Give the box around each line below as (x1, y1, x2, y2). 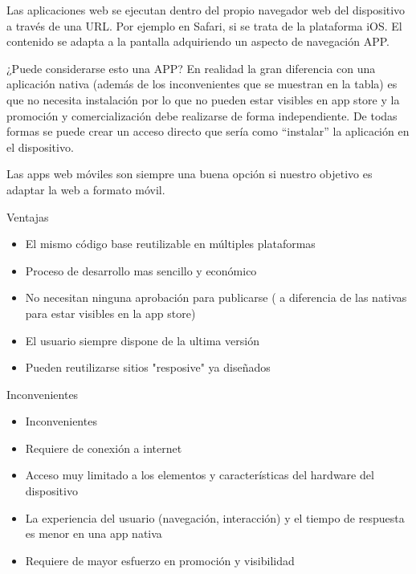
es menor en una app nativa (25, 525, 162, 542)
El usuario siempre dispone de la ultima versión (25, 332, 259, 348)
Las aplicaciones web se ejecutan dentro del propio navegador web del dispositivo (6, 2, 406, 18)
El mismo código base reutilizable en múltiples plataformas (25, 235, 316, 252)
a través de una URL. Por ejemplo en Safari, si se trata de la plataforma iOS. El (6, 17, 402, 34)
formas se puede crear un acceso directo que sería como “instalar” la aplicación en (6, 123, 410, 140)
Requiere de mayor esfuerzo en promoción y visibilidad (25, 552, 295, 568)
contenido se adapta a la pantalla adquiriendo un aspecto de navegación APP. (6, 33, 390, 50)
